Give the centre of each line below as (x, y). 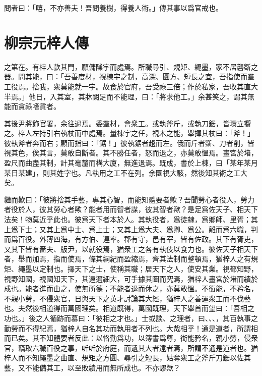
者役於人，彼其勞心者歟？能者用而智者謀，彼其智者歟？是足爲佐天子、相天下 (131, 209)
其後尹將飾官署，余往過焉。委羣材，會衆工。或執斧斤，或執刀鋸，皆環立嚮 (127, 123)
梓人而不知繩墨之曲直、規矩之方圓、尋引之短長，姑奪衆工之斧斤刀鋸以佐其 (127, 358)
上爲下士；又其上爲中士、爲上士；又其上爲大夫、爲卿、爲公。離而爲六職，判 (131, 229)
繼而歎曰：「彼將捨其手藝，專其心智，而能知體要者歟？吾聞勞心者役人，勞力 (129, 199)
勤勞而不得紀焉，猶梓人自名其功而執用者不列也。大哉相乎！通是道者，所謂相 (131, 328)
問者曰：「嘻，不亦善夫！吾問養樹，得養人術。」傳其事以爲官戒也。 (113, 8)
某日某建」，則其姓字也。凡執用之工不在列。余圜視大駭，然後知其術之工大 (126, 172)
